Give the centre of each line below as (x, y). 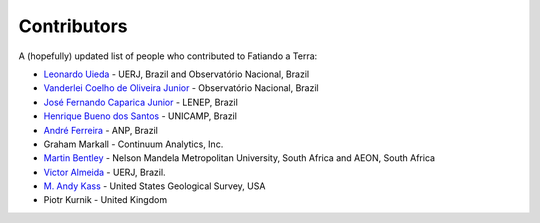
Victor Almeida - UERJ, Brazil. (104, 172)
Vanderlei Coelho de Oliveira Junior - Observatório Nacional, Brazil (181, 88)
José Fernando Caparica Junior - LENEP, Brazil (141, 102)
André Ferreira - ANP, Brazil (101, 130)
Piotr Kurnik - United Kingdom (105, 200)
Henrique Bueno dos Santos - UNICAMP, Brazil (140, 116)
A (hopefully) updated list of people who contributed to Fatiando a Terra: (168, 56)
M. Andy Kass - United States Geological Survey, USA (154, 186)
